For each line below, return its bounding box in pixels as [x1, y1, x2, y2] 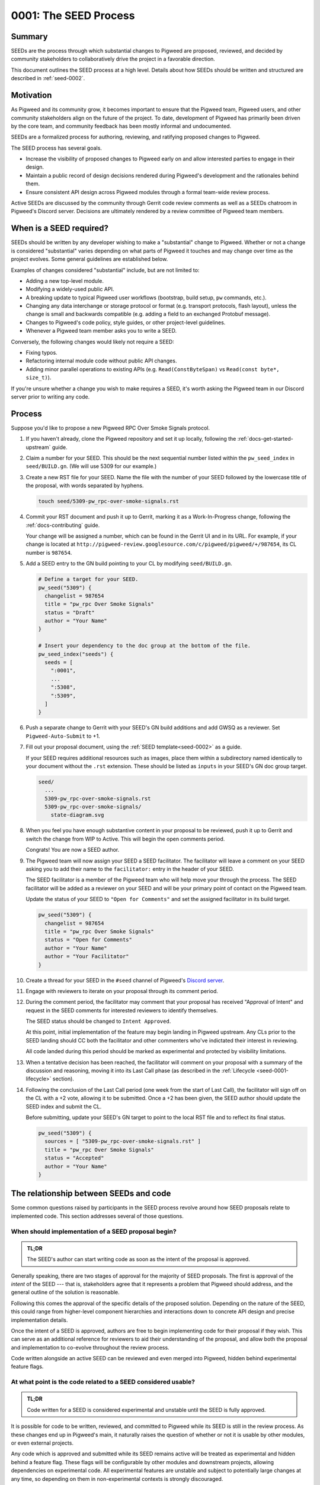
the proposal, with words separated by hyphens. [25, 482, 144, 489]
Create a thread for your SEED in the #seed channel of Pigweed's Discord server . [25, 977, 225, 984]
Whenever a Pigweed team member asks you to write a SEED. [25, 327, 177, 334]
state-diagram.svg [50, 811, 104, 819]
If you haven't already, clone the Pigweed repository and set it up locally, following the [25, 435, 236, 443]
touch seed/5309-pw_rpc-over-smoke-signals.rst [38, 498, 179, 505]
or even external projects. [11, 1439, 74, 1446]
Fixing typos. [25, 349, 57, 356]
